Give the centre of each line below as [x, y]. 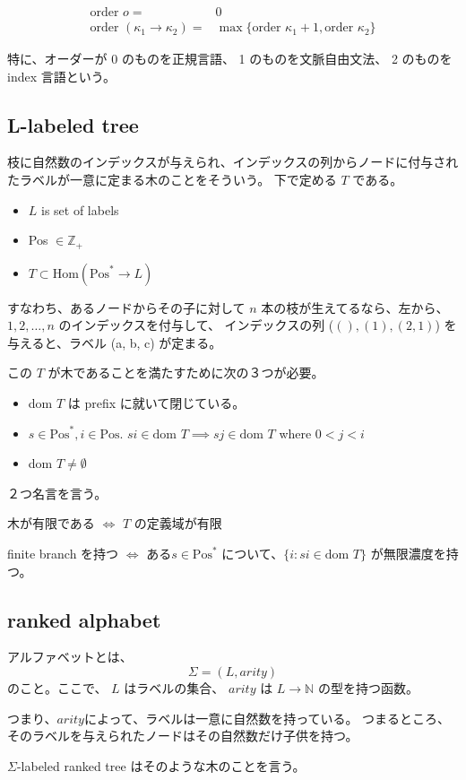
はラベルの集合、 [174, 688]
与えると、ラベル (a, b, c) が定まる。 [115, 342]
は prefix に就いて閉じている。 [156, 403]
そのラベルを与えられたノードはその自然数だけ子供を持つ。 [183, 736]
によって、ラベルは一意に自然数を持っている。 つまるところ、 [267, 718]
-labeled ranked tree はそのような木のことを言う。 [161, 765]
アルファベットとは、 [70, 657]
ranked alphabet [84, 619]
